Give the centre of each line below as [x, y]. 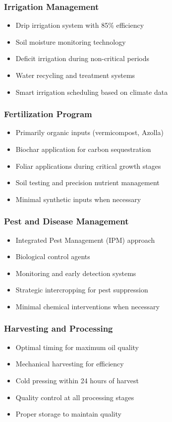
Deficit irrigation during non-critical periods [83, 58]
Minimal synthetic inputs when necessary [78, 199]
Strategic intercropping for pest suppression [82, 290]
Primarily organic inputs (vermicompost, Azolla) [89, 132]
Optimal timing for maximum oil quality [77, 347]
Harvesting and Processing [58, 328]
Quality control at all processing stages [75, 397]
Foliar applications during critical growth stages [88, 166]
